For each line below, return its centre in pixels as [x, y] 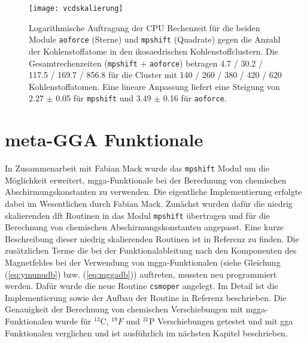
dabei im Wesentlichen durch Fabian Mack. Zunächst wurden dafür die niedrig [149, 203]
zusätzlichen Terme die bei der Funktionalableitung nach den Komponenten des [151, 250]
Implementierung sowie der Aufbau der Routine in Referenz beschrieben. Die [146, 297]
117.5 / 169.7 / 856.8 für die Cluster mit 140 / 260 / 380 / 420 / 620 [155, 75]
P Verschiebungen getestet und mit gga [221, 321]
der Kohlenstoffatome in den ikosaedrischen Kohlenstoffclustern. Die [153, 51]
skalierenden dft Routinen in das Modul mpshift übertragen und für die [137, 215]
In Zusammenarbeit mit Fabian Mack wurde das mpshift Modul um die [137, 168]
